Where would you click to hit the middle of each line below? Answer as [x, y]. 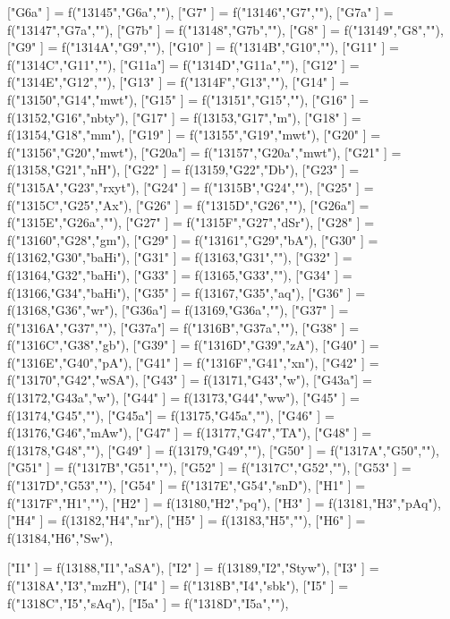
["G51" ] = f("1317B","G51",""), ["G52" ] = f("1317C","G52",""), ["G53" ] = [209, 467]
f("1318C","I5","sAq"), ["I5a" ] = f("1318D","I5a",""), [148, 602]
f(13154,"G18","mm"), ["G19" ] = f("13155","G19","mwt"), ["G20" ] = [194, 135]
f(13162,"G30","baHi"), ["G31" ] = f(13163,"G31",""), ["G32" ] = [180, 257]
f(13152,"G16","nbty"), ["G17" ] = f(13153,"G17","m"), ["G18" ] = [184, 117]
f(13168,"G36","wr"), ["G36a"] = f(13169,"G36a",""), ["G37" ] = [178, 310]
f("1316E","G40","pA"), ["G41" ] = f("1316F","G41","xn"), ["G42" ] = [193, 362]
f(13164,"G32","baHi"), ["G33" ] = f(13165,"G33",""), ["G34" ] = [180, 274]
